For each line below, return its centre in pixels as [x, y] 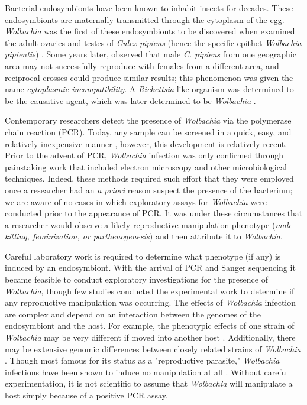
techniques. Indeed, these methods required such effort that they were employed [149, 178]
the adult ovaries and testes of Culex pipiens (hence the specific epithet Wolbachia [153, 42]
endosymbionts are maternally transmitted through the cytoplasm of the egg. [145, 19]
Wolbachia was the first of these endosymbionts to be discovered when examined [150, 31]
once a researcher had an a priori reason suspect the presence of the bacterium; [149, 189]
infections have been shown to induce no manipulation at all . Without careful [147, 372]
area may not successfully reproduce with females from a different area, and [142, 65]
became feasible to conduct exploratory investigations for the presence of [136, 279]
